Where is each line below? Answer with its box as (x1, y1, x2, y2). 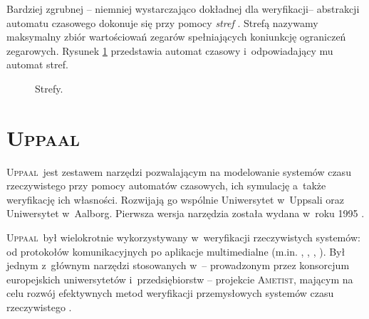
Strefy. (35, 80, 63, 95)
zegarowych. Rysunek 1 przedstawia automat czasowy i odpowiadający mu (6, 43, 333, 58)
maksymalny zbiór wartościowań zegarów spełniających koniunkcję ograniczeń (6, 29, 346, 44)
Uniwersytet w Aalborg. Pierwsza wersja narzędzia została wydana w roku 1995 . (6, 206, 365, 221)
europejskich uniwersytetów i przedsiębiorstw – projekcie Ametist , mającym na (6, 271, 353, 286)
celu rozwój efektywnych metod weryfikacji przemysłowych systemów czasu (6, 286, 334, 300)
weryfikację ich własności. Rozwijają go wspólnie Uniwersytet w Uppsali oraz (6, 192, 344, 206)
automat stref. (6, 57, 68, 72)
